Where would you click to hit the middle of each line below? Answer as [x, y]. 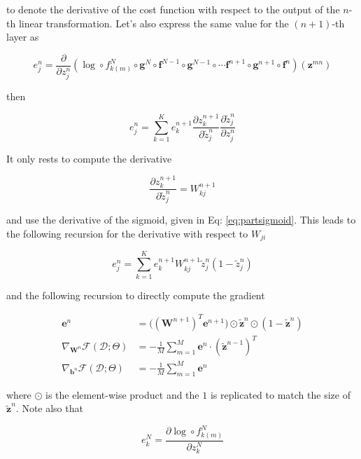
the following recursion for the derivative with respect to [127, 234]
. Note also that [49, 408]
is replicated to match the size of [280, 394]
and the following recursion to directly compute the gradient [136, 295]
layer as [23, 37]
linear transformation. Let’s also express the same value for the [154, 23]
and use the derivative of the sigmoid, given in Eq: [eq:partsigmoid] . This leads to [181, 220]
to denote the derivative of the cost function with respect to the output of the [173, 9]
